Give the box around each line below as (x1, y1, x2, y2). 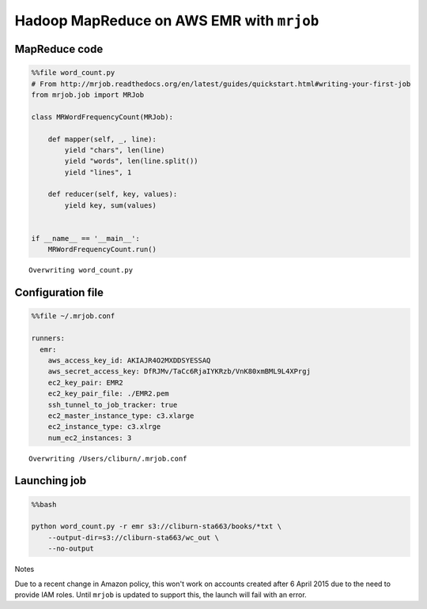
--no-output (47, 544, 95, 553)
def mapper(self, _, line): (47, 134, 157, 144)
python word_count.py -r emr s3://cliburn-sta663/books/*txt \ (31, 522, 282, 531)
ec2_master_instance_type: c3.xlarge (47, 411, 195, 420)
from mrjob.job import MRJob (31, 90, 145, 99)
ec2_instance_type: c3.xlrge (47, 423, 161, 431)
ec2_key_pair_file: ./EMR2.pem (47, 389, 169, 398)
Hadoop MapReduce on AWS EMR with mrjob (14, 12, 319, 29)
